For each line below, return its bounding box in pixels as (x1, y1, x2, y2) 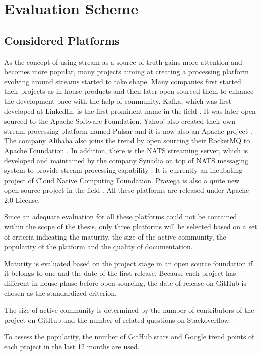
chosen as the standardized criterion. (4, 287, 117, 298)
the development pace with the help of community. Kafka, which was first (4, 95, 232, 106)
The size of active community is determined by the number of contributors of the (4, 305, 254, 315)
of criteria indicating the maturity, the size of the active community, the (4, 231, 226, 242)
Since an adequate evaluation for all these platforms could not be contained (4, 211, 237, 222)
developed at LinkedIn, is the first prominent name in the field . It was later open (4, 105, 256, 116)
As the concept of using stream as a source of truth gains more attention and (4, 56, 242, 67)
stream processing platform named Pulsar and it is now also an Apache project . (4, 125, 252, 136)
